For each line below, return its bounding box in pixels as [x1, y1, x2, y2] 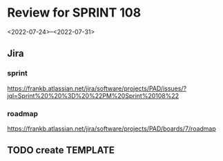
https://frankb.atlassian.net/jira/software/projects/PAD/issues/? [7, 84, 187, 93]
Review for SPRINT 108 [7, 5, 142, 21]
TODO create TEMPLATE [7, 144, 115, 156]
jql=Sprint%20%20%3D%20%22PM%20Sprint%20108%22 [7, 91, 180, 100]
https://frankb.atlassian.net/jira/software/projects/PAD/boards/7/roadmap [7, 124, 216, 133]
